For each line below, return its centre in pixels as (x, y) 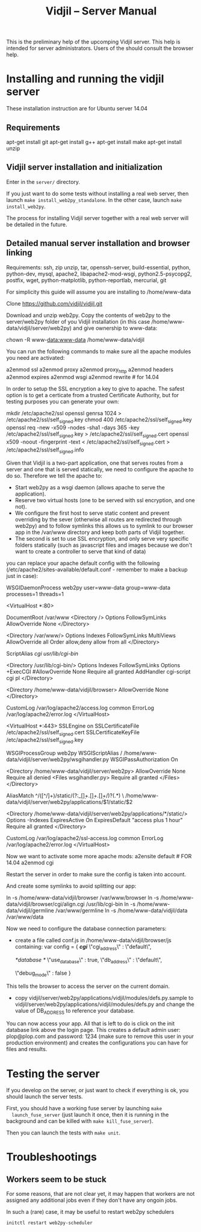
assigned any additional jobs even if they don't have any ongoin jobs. (92, 1200)
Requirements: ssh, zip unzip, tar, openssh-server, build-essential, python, (98, 267)
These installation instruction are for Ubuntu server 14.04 (77, 108)
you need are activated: (36, 357)
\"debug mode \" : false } (43, 973)
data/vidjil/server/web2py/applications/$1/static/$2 (70, 802)
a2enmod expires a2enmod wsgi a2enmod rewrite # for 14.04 (83, 377)
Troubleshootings (52, 1157)
